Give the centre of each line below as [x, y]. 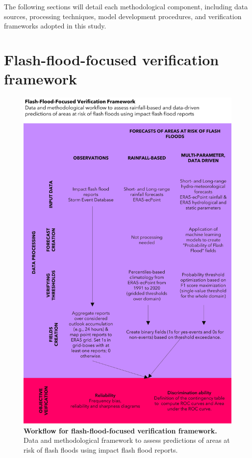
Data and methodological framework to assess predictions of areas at [127, 440]
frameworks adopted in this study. [55, 26]
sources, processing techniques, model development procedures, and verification [123, 16]
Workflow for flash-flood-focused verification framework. [120, 430]
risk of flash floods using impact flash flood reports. [101, 449]
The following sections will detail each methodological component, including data [126, 6]
